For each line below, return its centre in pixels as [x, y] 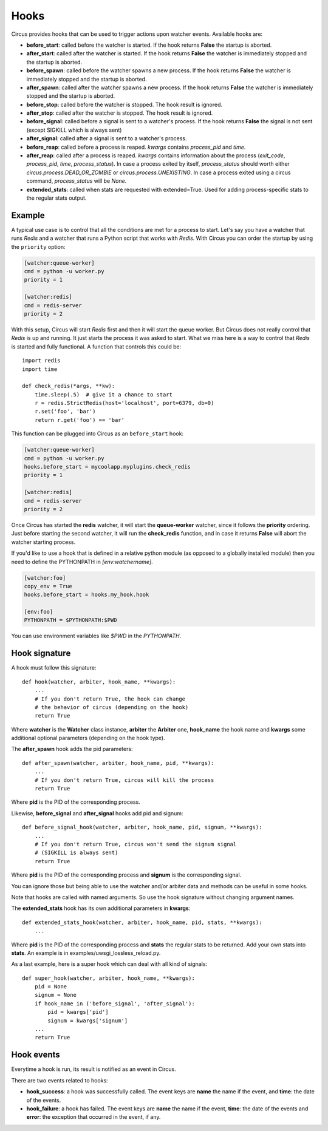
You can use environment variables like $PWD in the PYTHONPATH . [96, 636]
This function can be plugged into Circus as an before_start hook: [97, 433]
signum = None [56, 995]
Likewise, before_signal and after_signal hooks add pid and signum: [97, 813]
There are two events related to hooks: [60, 1080]
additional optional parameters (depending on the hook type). [88, 738]
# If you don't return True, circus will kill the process [124, 780]
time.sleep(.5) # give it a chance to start [104, 394]
